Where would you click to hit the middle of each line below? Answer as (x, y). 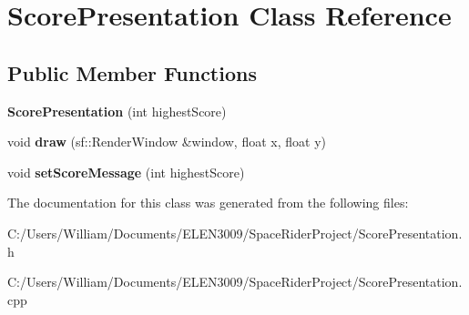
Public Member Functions (132, 72)
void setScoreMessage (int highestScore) (126, 172)
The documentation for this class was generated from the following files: (208, 203)
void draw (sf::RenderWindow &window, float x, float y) (167, 142)
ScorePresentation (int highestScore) (117, 111)
